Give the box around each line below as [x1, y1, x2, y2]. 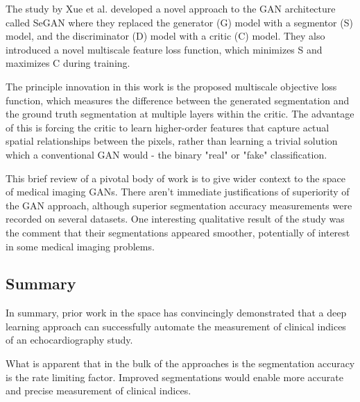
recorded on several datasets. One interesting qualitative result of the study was [6, 211, 345, 226]
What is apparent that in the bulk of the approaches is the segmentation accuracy [6, 356, 355, 371]
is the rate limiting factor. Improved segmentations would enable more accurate [6, 369, 343, 384]
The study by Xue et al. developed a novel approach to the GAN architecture [6, 1, 336, 15]
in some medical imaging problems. [6, 239, 155, 253]
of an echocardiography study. [6, 332, 133, 347]
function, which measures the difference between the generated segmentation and [6, 93, 350, 107]
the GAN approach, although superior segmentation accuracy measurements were [6, 198, 352, 212]
